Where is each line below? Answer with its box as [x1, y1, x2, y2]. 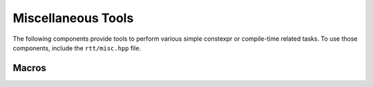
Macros [12, 62, 46, 74]
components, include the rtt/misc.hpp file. [12, 43, 142, 52]
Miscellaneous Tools [12, 10, 134, 26]
